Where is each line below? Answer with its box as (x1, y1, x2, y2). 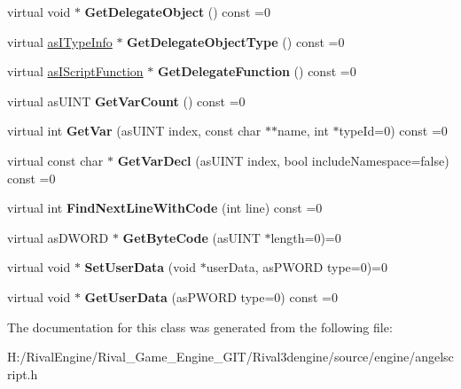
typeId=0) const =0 (339, 121, 448, 140)
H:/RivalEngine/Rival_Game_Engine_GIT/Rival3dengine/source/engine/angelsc (7, 347, 454, 366)
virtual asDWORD (7, 228, 109, 246)
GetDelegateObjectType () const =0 (127, 32, 345, 51)
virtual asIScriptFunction (7, 62, 144, 81)
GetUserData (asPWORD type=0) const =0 (84, 287, 338, 306)
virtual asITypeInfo (7, 32, 113, 51)
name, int (277, 121, 329, 140)
